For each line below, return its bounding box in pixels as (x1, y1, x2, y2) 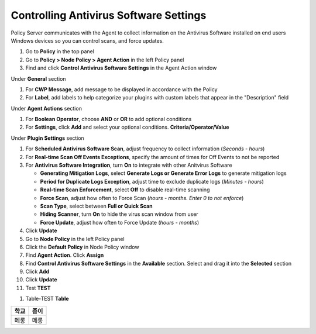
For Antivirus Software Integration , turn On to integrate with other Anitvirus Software (25, 161, 232, 169)
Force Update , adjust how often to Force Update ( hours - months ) (40, 219, 200, 226)
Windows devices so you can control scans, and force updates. (11, 37, 164, 44)
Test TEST (25, 284, 51, 291)
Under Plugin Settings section (11, 135, 84, 142)
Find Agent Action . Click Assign (25, 252, 104, 259)
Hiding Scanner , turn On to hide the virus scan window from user (40, 211, 198, 218)
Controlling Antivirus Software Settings (11, 9, 207, 22)
